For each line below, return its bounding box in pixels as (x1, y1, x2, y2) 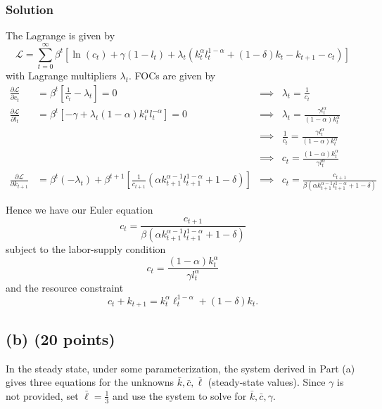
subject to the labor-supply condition (6, 242, 166, 257)
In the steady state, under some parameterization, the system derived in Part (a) (6, 361, 355, 375)
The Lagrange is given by (6, 28, 115, 43)
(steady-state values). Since (208, 375, 326, 389)
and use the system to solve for (113, 388, 247, 403)
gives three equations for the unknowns (6, 375, 174, 389)
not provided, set (6, 388, 79, 403)
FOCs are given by (134, 67, 216, 82)
